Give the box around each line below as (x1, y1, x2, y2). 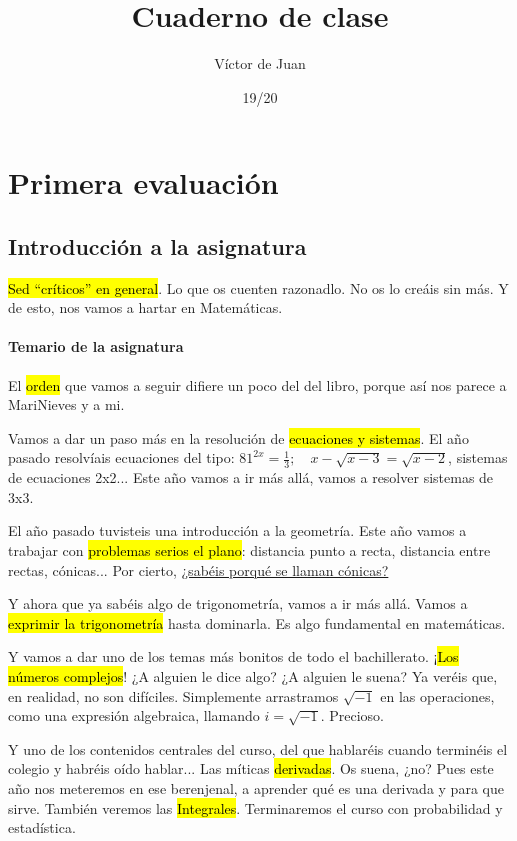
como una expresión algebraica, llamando (8, 705, 260, 726)
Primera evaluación (8, 162, 279, 203)
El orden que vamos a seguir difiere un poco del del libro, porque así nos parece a (8, 374, 507, 395)
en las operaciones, (380, 685, 495, 706)
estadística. (8, 817, 76, 838)
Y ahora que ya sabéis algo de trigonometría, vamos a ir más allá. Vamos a (8, 593, 468, 614)
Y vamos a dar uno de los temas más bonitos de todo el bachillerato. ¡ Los (8, 646, 459, 667)
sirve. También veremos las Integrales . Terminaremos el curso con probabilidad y (8, 797, 503, 818)
